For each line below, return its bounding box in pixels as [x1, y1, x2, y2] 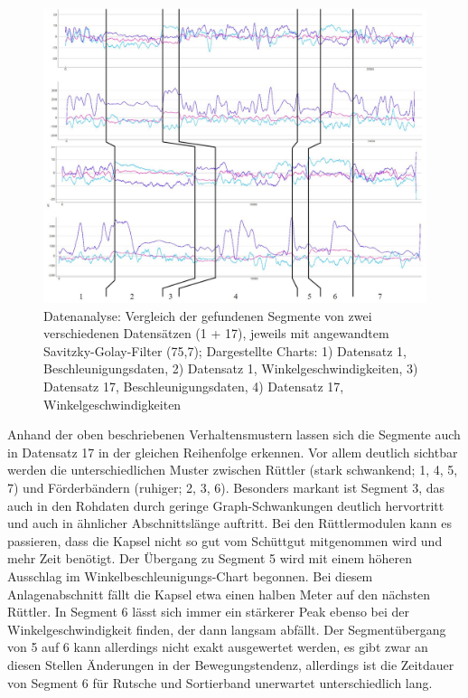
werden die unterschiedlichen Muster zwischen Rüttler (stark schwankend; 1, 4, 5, [7, 460, 458, 479]
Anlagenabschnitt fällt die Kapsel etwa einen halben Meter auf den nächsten [7, 584, 431, 603]
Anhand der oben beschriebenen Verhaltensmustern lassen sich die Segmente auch [7, 425, 461, 444]
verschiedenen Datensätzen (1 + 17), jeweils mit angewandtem [43, 324, 389, 343]
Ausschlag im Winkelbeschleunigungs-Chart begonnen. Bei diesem [7, 567, 373, 586]
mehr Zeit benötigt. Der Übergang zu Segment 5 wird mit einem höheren [7, 549, 412, 568]
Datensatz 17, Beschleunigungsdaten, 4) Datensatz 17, [43, 377, 344, 396]
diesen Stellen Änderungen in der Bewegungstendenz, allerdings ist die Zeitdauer [7, 655, 454, 674]
